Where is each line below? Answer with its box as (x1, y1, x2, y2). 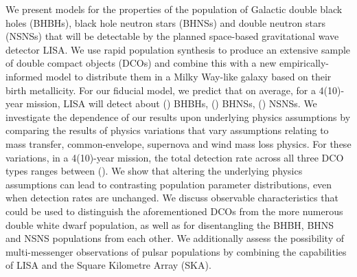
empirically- (279, 56, 330, 70)
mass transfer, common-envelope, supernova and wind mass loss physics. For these (5, 136, 352, 151)
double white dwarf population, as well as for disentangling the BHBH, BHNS (5, 217, 334, 232)
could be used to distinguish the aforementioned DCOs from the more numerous (5, 203, 343, 218)
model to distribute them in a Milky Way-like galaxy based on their (45, 69, 332, 83)
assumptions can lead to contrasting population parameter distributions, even (5, 177, 332, 191)
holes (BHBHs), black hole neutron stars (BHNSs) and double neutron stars (5, 15, 326, 30)
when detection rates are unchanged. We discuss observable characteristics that (5, 190, 338, 205)
